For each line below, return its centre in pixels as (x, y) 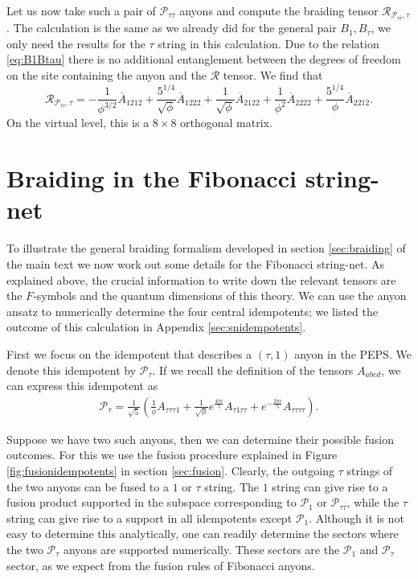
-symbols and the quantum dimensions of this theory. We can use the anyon (220, 296)
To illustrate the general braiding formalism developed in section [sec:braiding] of (206, 248)
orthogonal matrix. (226, 123)
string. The (232, 486)
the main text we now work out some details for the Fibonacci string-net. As (195, 263)
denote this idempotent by (72, 370)
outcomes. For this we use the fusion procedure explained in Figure (172, 455)
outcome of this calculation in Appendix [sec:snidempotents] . (156, 327)
